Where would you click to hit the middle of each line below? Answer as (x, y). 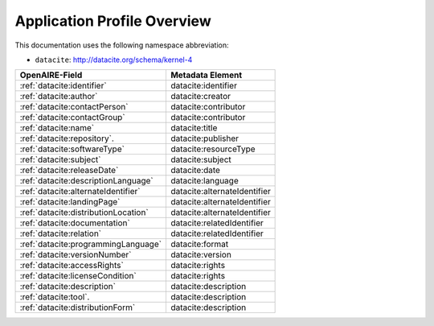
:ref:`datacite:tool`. (55, 297)
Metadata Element (206, 75)
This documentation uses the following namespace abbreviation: (122, 45)
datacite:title (194, 128)
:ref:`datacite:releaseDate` (69, 171)
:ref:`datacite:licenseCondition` (78, 276)
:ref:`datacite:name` (57, 128)
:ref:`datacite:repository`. (67, 138)
